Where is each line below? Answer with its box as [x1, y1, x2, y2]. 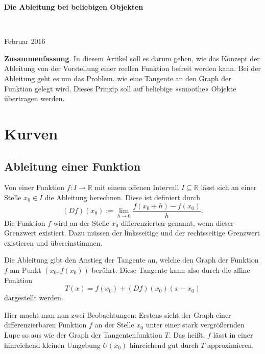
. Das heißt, [168, 329, 205, 340]
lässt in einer [213, 329, 253, 340]
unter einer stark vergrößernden [146, 319, 245, 330]
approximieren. [207, 339, 254, 350]
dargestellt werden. [4, 292, 63, 303]
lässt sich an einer [201, 182, 257, 193]
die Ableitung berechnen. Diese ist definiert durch [44, 192, 200, 202]
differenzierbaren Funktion [4, 319, 87, 330]
